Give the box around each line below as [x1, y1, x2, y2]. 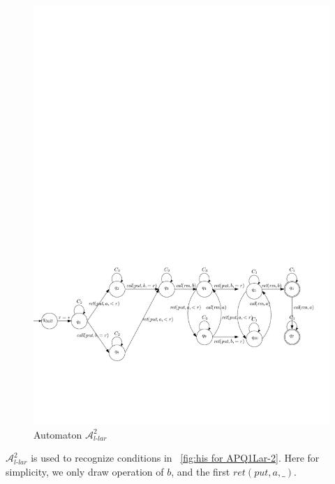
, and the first [171, 464, 230, 478]
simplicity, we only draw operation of [6, 464, 164, 478]
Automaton [33, 427, 82, 441]
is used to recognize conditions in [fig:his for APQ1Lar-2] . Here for [31, 450, 320, 465]
